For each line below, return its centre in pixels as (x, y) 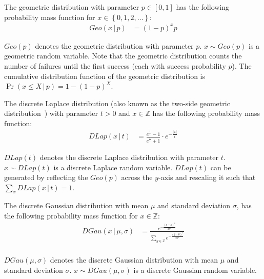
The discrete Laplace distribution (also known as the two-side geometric (117, 103)
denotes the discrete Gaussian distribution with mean (134, 260)
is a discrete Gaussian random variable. (195, 270)
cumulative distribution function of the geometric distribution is (105, 76)
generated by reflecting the (46, 177)
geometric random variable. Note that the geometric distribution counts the (123, 56)
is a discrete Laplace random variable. (113, 167)
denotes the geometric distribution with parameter (114, 45)
